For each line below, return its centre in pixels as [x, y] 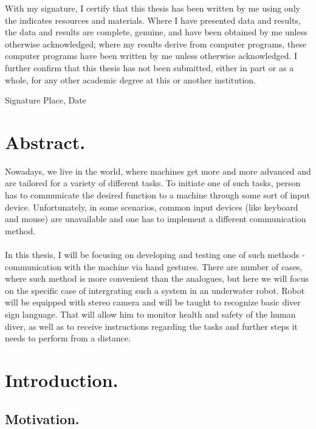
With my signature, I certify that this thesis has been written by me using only [153, 8]
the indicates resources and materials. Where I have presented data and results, [153, 20]
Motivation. [42, 418]
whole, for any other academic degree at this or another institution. [130, 79]
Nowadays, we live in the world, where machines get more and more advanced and [158, 171]
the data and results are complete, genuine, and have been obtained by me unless [156, 32]
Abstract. [45, 141]
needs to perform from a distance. [68, 338]
